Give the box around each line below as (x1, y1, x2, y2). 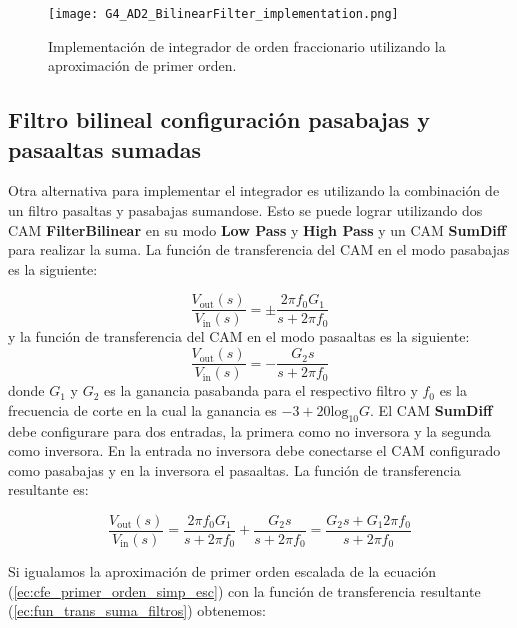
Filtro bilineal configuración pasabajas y (8, 104, 431, 135)
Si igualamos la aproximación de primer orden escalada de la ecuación (8, 560, 437, 581)
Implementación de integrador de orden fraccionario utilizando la (48, 35, 446, 56)
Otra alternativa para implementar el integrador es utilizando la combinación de (8, 180, 500, 201)
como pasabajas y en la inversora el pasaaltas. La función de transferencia (8, 459, 461, 480)
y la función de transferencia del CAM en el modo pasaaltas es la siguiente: (8, 326, 470, 347)
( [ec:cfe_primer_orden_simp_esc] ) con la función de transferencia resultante (8, 580, 481, 601)
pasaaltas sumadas (8, 133, 202, 164)
